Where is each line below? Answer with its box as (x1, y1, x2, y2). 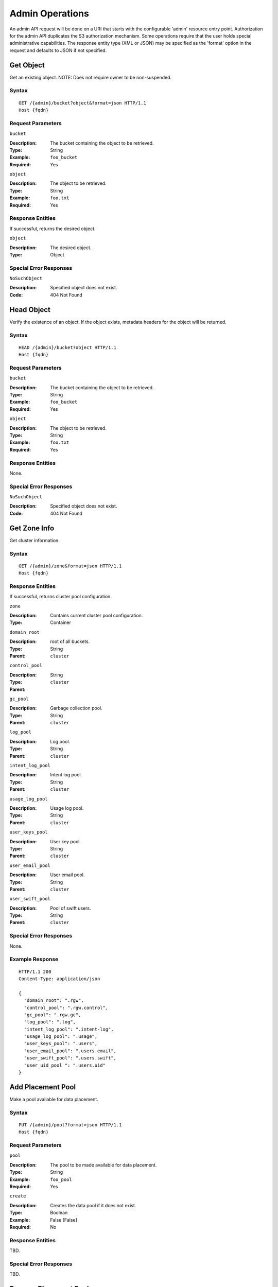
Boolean (50, 1210, 68, 1216)
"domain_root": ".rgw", (24, 998, 84, 1003)
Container (50, 619, 72, 625)
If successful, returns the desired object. (9, 225, 96, 232)
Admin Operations (9, 8, 90, 19)
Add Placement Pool (9, 1083, 76, 1091)
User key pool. (50, 838, 81, 844)
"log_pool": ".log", (24, 1019, 76, 1025)
